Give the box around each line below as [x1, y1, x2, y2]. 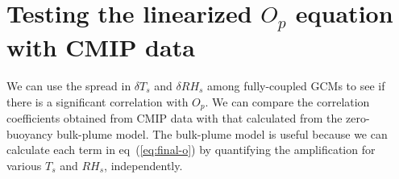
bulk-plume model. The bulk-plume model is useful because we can [56, 125, 388, 142]
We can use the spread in [6, 77, 131, 94]
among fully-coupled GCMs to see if [207, 77, 385, 94]
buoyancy [6, 125, 53, 142]
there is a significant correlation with [6, 93, 189, 110]
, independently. [104, 156, 183, 173]
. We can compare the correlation [205, 93, 370, 110]
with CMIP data [6, 31, 195, 64]
